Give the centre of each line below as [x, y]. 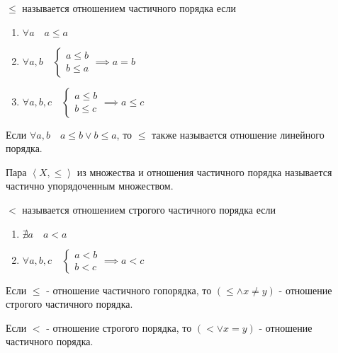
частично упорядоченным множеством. [90, 186]
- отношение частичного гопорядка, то [129, 290]
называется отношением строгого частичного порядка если [149, 209]
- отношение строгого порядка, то [119, 327]
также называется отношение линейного [238, 134]
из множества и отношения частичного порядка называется [204, 172]
